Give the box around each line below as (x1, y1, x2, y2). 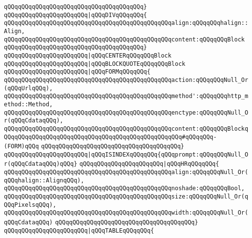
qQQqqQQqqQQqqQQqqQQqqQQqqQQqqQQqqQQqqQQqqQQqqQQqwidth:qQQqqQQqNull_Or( (4, 209, 249, 217)
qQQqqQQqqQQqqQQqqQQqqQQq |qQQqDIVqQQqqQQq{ (4, 11, 147, 19)
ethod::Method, (4, 100, 53, 108)
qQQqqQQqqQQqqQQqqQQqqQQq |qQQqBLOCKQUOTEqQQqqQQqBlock (4, 60, 186, 67)
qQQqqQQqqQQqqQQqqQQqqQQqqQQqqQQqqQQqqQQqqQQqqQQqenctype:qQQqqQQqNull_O (4, 109, 249, 116)
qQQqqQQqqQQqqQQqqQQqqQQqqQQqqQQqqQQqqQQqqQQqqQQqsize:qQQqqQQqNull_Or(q (4, 193, 249, 200)
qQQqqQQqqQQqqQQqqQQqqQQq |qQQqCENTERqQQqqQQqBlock (4, 52, 172, 59)
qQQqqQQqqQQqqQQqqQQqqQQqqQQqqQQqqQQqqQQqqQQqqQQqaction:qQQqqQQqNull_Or (4, 76, 249, 83)
